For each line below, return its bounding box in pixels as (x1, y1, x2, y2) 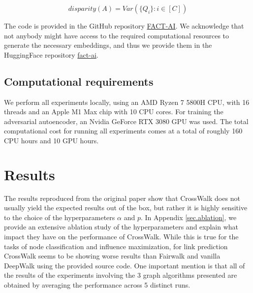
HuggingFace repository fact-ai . (4, 49, 98, 60)
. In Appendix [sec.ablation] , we (140, 212, 237, 222)
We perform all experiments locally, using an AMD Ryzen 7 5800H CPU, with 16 (4, 97, 250, 107)
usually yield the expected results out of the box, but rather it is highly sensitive (4, 202, 248, 213)
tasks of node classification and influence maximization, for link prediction (4, 241, 228, 251)
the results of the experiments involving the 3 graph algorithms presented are (4, 270, 237, 280)
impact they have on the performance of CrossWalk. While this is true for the (4, 231, 239, 242)
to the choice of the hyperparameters (4, 212, 115, 222)
